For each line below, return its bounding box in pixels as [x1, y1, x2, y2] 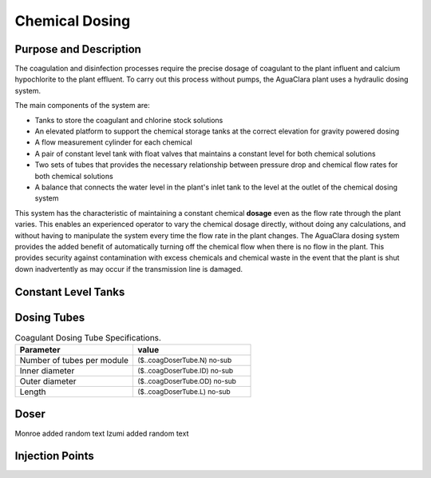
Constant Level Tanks [14, 285, 125, 299]
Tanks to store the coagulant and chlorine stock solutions [34, 115, 223, 125]
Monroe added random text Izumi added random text [14, 428, 189, 438]
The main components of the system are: [14, 101, 151, 110]
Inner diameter [19, 365, 75, 376]
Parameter [19, 345, 61, 355]
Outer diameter [19, 376, 77, 387]
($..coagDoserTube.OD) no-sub [136, 376, 237, 385]
